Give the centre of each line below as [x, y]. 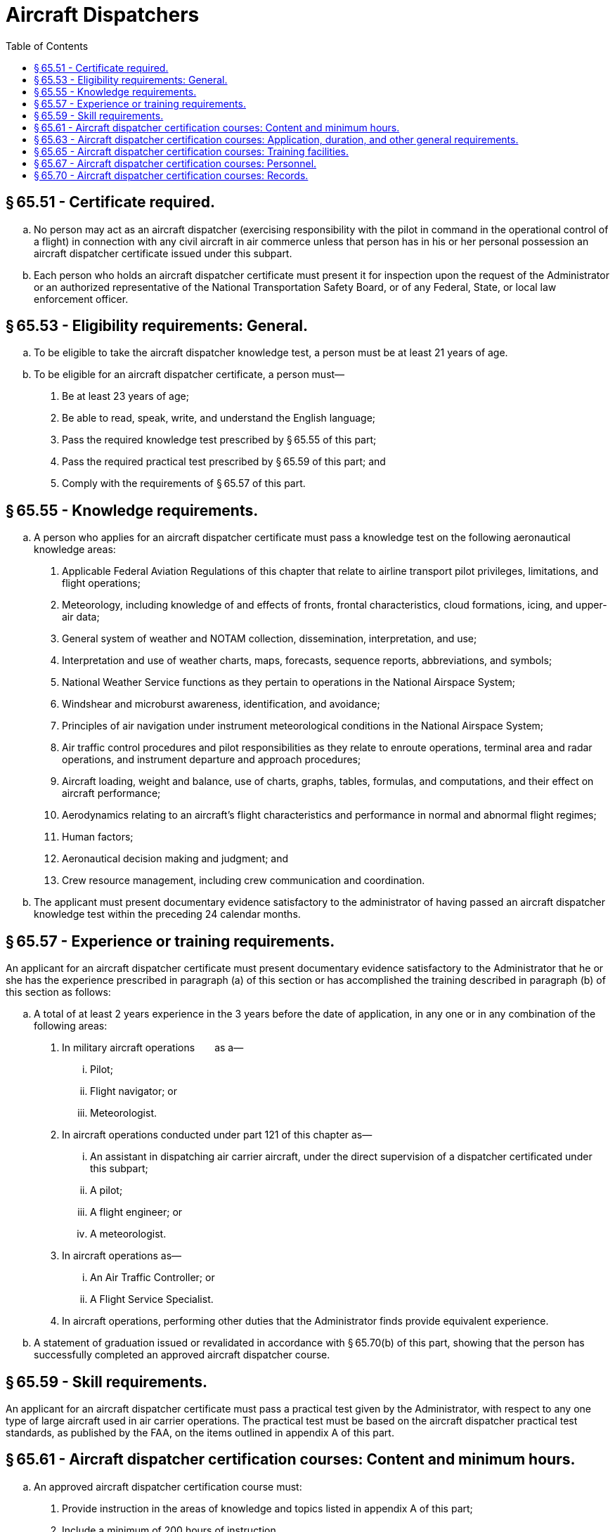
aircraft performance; [111, 793]
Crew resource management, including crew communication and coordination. [244, 881]
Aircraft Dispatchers [103, 15]
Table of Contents [47, 46]
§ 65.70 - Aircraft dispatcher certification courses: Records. [171, 175]
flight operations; [101, 583]
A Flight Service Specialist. [152, 1299]
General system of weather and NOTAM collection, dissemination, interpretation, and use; [270, 639]
